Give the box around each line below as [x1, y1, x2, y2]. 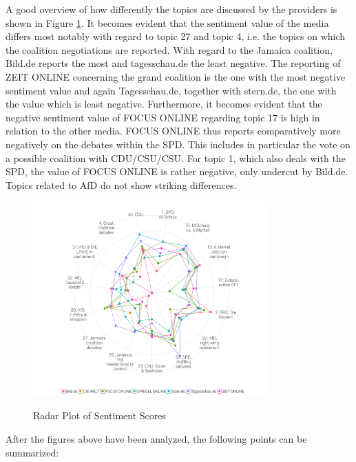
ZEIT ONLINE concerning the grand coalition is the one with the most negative [6, 69, 346, 83]
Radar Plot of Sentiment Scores [33, 408, 167, 423]
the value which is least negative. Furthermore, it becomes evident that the [6, 97, 322, 111]
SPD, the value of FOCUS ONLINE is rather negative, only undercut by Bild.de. [6, 164, 348, 179]
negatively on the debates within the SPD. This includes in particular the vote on [6, 137, 350, 151]
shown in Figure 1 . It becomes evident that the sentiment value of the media [6, 15, 329, 30]
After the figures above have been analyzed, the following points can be [6, 432, 307, 446]
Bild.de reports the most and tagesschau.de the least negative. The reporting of [6, 56, 341, 70]
